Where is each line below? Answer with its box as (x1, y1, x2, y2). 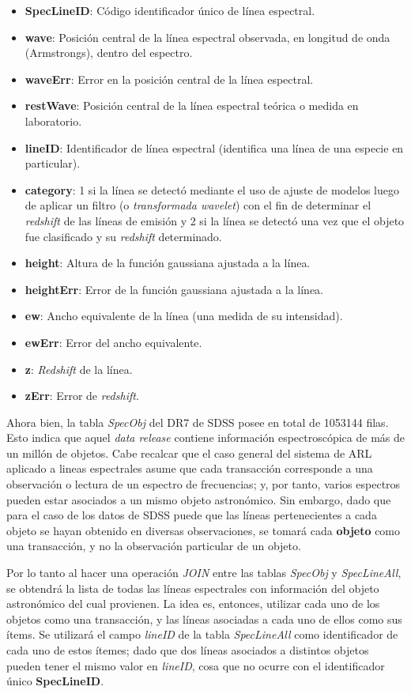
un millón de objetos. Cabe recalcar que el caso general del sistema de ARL (6, 444, 372, 461)
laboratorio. (25, 112, 82, 129)
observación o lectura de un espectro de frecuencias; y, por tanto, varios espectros (6, 476, 401, 492)
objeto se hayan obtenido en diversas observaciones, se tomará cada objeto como (6, 522, 401, 538)
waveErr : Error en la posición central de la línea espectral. (25, 70, 314, 87)
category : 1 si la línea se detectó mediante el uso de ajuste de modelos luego (25, 181, 399, 198)
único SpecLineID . (6, 673, 104, 689)
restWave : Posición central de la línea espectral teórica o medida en (25, 97, 359, 114)
